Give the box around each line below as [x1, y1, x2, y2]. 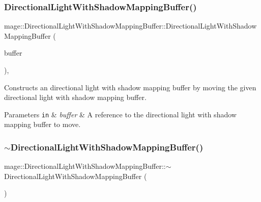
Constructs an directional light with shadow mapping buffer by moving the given [4, 82, 256, 92]
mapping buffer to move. [4, 119, 81, 130]
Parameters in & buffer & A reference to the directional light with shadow [4, 109, 237, 119]
